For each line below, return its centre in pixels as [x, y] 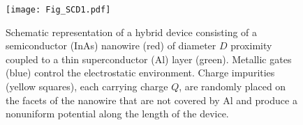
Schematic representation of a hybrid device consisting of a [132, 32]
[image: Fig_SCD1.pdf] [58, 10]
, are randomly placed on [232, 86]
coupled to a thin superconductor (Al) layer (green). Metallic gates [149, 59]
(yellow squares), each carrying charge [87, 86]
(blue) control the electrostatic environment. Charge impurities [140, 73]
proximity [251, 45]
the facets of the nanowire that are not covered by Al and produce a [151, 100]
